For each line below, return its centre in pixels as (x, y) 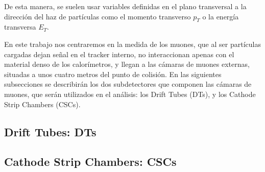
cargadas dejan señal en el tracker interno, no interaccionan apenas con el (119, 54)
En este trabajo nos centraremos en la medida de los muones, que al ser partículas (132, 44)
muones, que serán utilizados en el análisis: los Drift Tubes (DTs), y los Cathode (130, 94)
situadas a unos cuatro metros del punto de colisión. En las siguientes (113, 74)
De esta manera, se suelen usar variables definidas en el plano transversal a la (125, 6)
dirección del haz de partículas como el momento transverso (98, 16)
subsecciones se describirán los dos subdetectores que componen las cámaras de (128, 84)
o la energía (221, 16)
